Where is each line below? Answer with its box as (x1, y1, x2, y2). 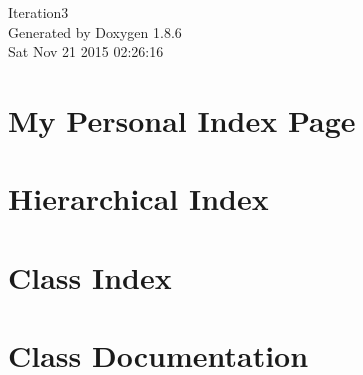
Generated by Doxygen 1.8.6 (8, 21, 182, 42)
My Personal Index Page (8, 99, 356, 140)
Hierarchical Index (8, 178, 269, 219)
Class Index (8, 256, 172, 297)
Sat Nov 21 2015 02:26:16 (8, 41, 164, 62)
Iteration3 (8, 2, 69, 22)
